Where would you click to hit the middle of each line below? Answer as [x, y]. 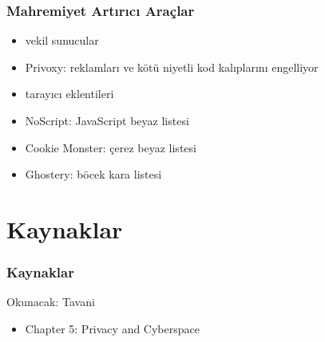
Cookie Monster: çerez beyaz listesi [111, 147]
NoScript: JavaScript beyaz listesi [107, 120]
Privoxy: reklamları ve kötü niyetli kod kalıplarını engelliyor [172, 67]
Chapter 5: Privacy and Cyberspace [112, 328]
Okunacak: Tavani [51, 302]
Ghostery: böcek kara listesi [93, 174]
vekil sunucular [62, 40]
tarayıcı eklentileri [69, 94]
